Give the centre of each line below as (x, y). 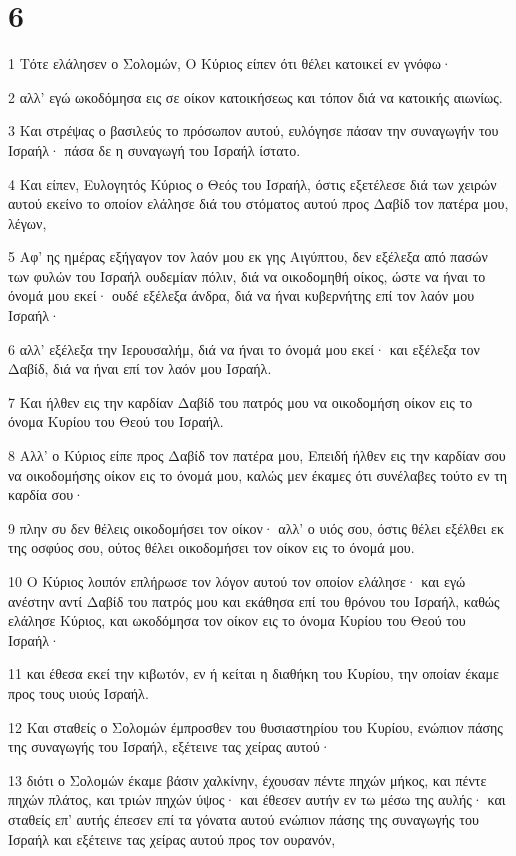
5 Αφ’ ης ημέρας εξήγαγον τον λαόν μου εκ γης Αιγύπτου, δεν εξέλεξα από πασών (248, 256)
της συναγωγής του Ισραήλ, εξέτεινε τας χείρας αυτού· (169, 746)
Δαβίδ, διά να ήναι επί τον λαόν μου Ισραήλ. (140, 368)
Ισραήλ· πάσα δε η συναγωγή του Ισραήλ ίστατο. (154, 149)
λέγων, (27, 222)
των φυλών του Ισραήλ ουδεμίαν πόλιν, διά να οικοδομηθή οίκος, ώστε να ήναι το (247, 275)
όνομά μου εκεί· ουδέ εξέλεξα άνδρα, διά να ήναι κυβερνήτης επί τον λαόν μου (241, 295)
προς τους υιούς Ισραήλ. (78, 692)
